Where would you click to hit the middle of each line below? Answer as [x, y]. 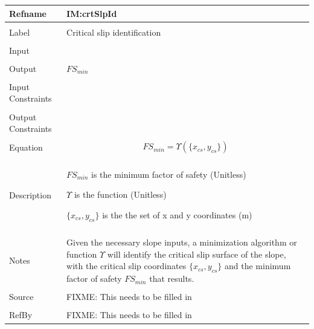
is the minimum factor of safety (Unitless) [169, 174]
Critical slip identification [114, 32]
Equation [26, 147]
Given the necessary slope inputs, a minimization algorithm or [182, 242]
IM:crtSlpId [92, 13]
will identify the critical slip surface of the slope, [197, 254]
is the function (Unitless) [120, 194]
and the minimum [258, 266]
